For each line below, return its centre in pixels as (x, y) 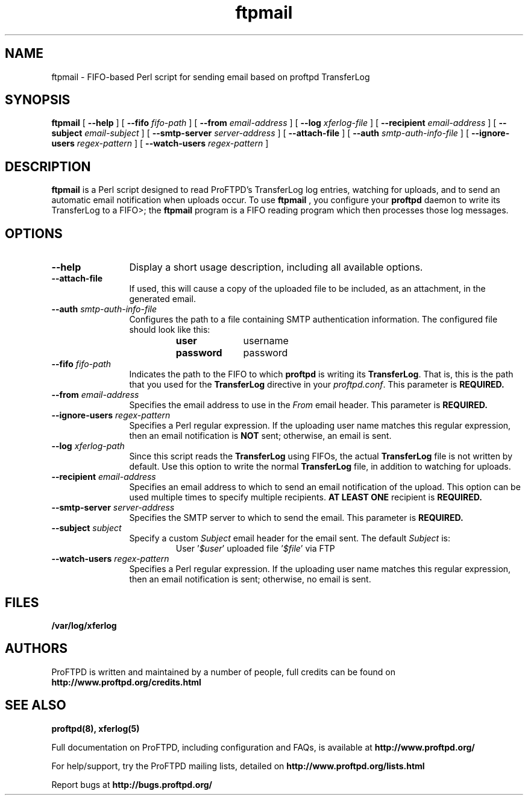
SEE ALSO (36, 705)
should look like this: (170, 330)
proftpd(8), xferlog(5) (96, 728)
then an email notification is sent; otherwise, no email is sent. (250, 579)
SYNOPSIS (38, 100)
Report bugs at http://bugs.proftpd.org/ (132, 784)
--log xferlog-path (88, 446)
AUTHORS (36, 649)
